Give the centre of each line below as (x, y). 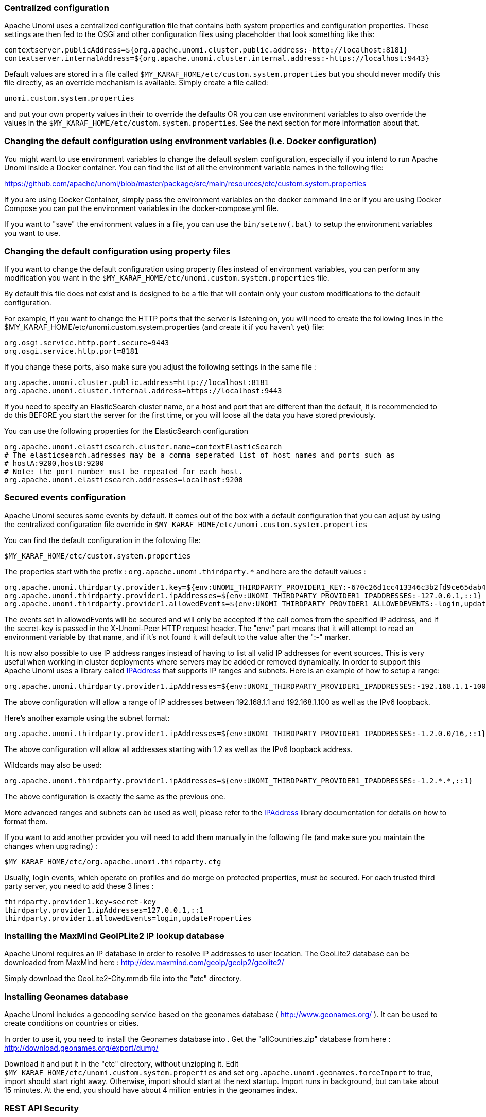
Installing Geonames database (66, 996)
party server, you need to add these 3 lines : (79, 886)
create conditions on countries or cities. (72, 1023)
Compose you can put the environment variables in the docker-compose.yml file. (142, 208)
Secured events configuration (65, 498)
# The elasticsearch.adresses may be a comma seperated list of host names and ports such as (199, 455)
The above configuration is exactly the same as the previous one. (115, 796)
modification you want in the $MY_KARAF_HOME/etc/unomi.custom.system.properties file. (167, 277)
